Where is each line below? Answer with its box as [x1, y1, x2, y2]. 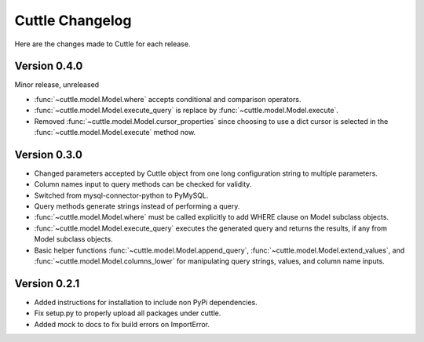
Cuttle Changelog [14, 12, 132, 29]
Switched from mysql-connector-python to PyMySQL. [34, 191, 209, 200]
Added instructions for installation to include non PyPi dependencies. [34, 297, 258, 307]
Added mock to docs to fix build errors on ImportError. [34, 319, 210, 329]
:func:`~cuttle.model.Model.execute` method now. [34, 128, 196, 137]
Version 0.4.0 [14, 60, 83, 73]
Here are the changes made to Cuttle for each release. [14, 39, 191, 49]
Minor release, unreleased [14, 80, 100, 89]
